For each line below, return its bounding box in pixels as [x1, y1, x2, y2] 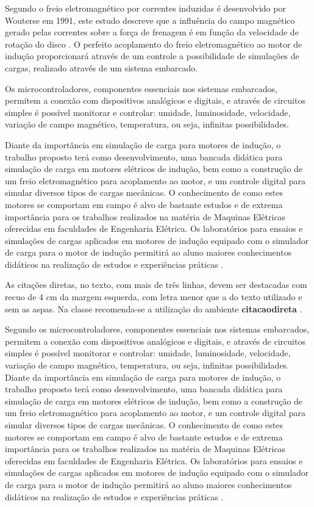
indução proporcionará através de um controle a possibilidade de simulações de [5, 49, 299, 62]
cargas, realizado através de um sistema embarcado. [5, 61, 198, 74]
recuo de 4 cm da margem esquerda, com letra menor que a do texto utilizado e [5, 290, 302, 303]
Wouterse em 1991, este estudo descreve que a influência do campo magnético [5, 13, 295, 26]
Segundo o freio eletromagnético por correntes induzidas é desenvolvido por [5, 2, 286, 14]
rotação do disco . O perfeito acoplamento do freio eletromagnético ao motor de [5, 37, 302, 50]
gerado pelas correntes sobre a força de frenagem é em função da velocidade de [5, 26, 299, 38]
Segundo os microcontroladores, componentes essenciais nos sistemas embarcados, [5, 323, 310, 336]
